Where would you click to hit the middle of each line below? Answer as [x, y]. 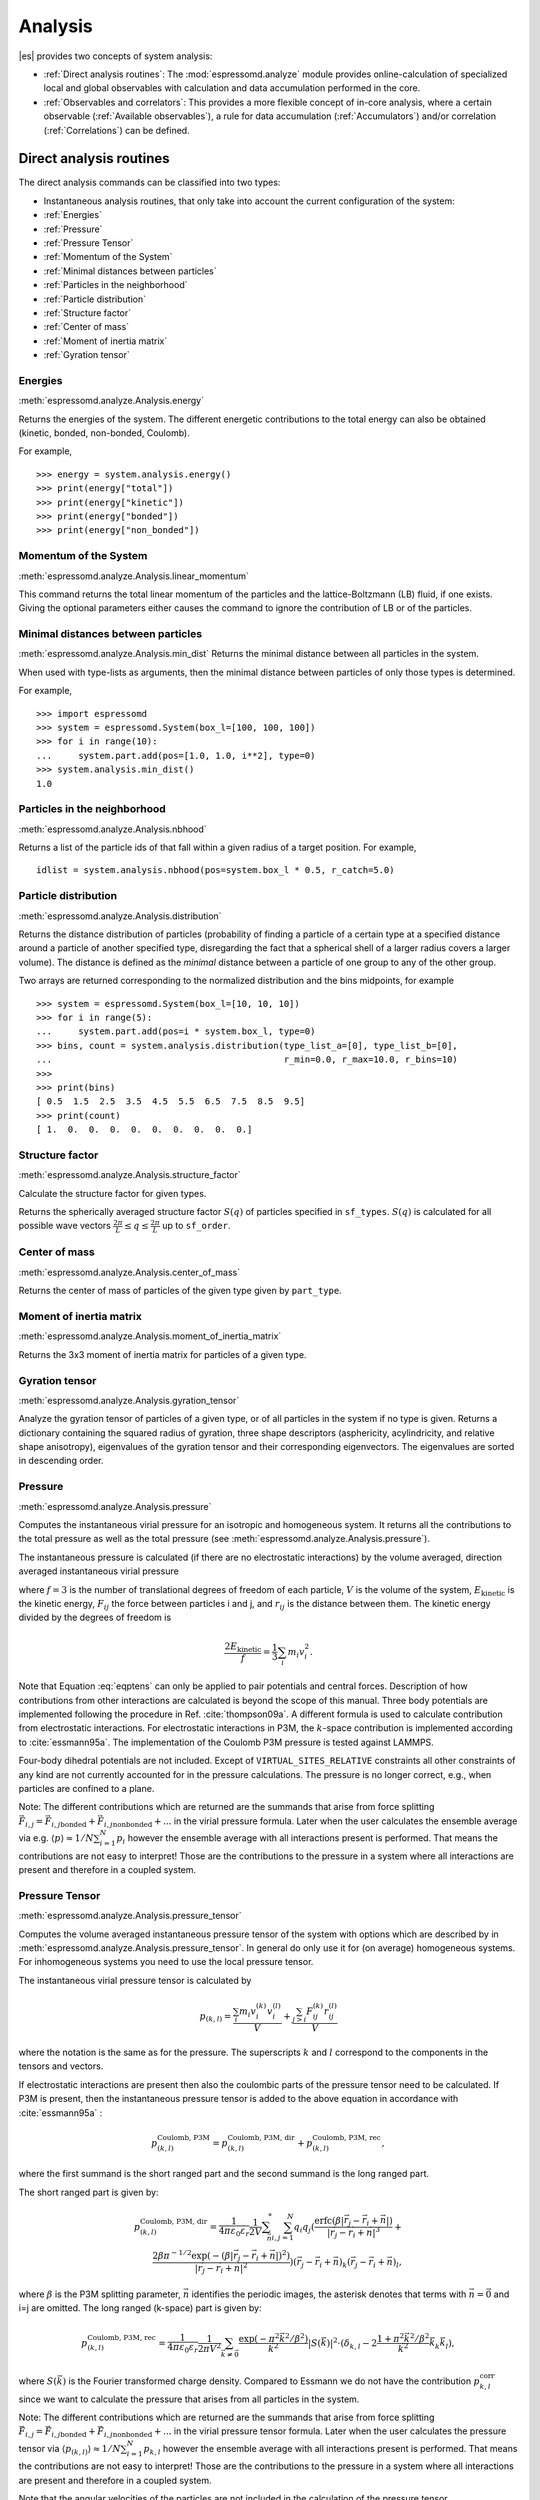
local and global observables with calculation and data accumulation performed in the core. [232, 88]
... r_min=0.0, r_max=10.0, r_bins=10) [247, 1059]
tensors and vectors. [61, 2066]
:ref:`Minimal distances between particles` [130, 271]
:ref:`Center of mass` [86, 327]
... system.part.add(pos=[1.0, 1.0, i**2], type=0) [176, 755]
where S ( [37, 2381]
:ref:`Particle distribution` [95, 299]
